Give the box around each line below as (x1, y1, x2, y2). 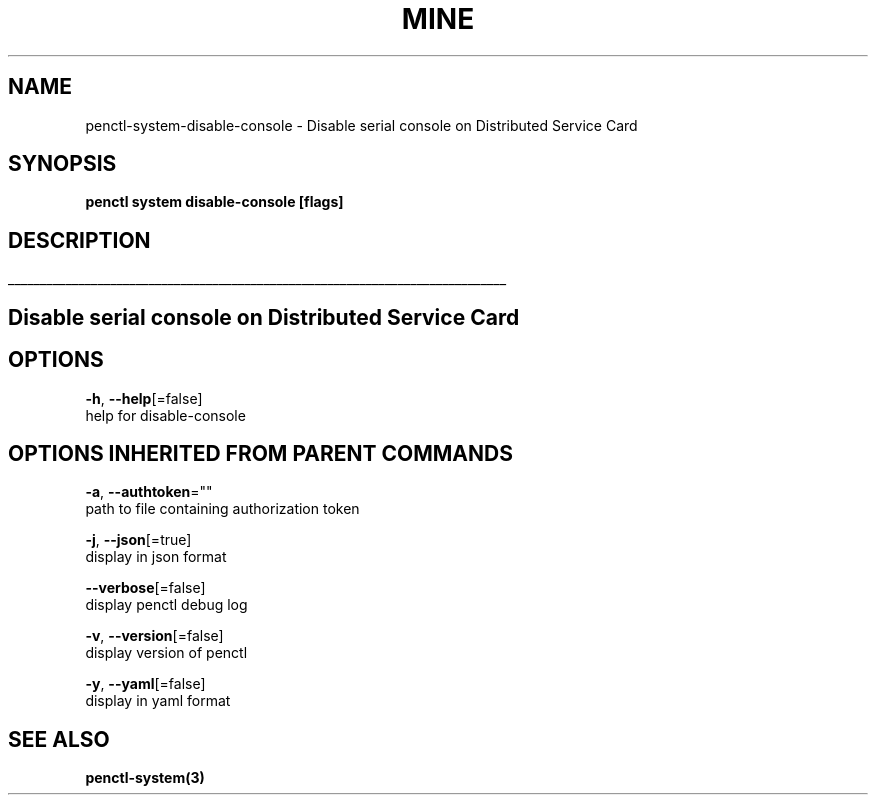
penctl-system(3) (85, 769, 205, 787)
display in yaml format (85, 692, 231, 710)
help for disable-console (85, 406, 246, 424)
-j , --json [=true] (85, 531, 192, 549)
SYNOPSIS (8, 151, 117, 177)
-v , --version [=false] (85, 627, 224, 645)
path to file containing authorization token (85, 500, 360, 518)
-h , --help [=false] (85, 389, 203, 407)
